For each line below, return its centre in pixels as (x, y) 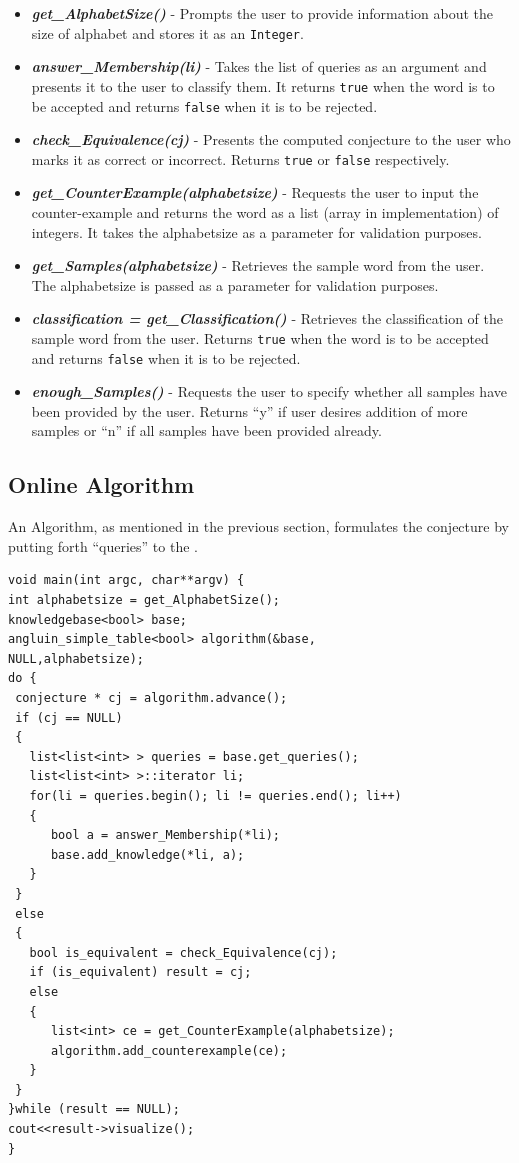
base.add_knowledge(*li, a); (147, 854)
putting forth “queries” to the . (103, 545)
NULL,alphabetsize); (76, 658)
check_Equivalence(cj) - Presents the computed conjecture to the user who (271, 139)
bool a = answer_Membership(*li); (165, 835)
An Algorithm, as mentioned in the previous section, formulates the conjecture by (258, 526)
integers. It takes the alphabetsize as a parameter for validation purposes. (256, 231)
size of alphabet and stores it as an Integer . (167, 32)
